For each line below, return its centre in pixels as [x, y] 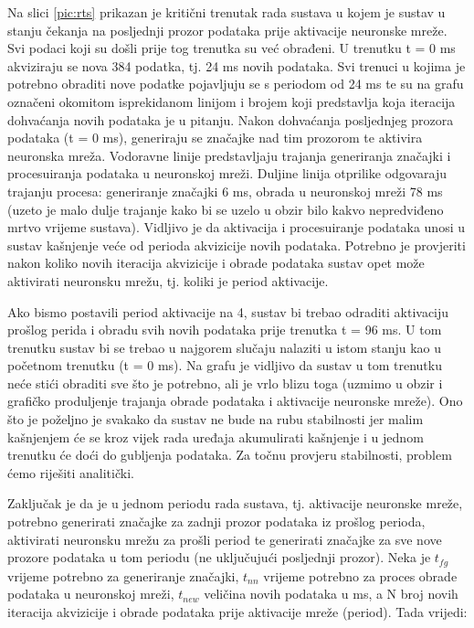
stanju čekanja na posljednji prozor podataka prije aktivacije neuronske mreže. [227, 30]
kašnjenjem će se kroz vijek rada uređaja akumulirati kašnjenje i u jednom [216, 436]
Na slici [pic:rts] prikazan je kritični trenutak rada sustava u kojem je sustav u [226, 12]
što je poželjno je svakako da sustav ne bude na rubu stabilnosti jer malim [216, 419]
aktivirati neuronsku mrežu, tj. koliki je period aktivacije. [168, 280]
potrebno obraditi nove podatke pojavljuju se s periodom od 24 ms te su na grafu [236, 84]
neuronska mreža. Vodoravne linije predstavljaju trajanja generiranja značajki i [229, 155]
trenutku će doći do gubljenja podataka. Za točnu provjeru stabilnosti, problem [230, 455]
